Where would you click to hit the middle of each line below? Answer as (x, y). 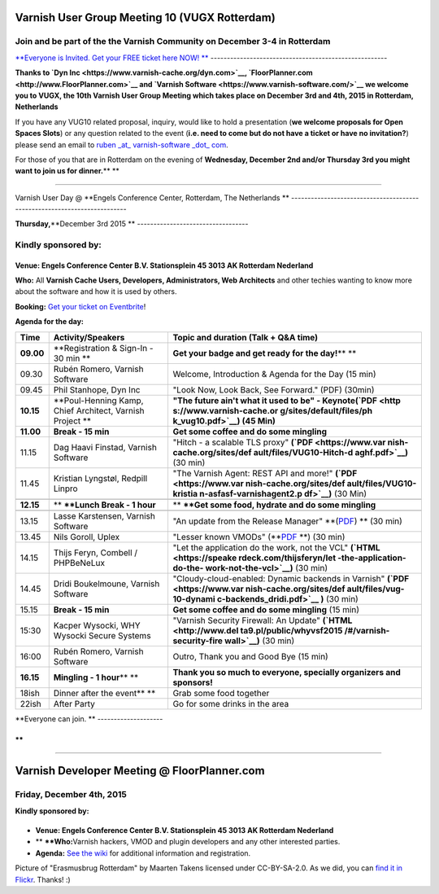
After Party (74, 703)
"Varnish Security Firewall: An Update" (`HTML (263, 620)
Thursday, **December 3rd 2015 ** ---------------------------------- (132, 224)
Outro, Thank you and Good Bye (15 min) (250, 656)
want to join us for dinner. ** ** (67, 171)
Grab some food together (221, 693)
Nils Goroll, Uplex (87, 537)
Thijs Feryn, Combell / (96, 552)
